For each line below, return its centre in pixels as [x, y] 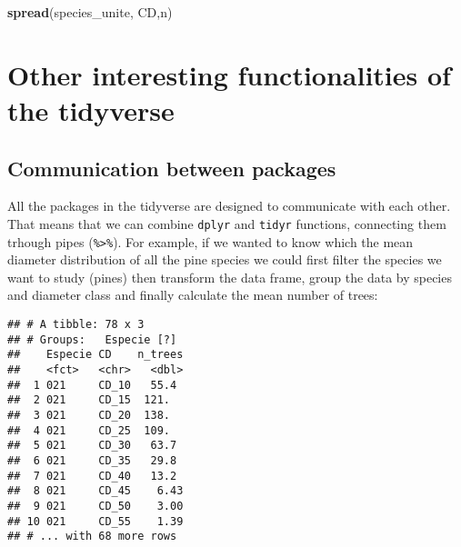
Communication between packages [172, 168]
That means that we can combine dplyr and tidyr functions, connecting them [227, 223]
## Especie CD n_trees [95, 355]
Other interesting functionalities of [229, 74]
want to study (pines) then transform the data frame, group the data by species [230, 277]
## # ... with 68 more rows [92, 537]
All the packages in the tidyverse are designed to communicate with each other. [229, 206]
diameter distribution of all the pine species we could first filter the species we [225, 259]
